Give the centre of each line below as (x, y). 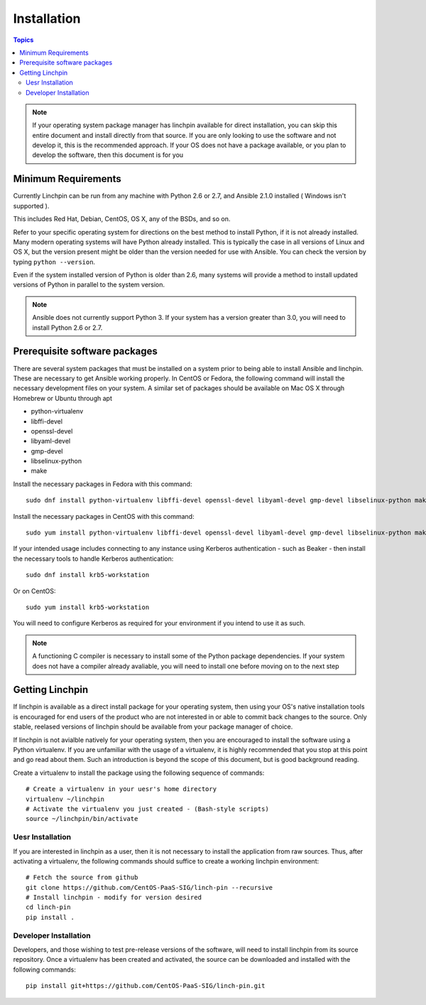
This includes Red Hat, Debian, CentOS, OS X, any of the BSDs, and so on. (122, 219)
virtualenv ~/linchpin (65, 799)
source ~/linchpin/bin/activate (82, 819)
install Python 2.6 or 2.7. (67, 328)
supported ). (31, 205)
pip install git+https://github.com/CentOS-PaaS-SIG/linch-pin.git (146, 986)
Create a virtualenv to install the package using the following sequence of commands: (139, 773)
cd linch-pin (48, 907)
